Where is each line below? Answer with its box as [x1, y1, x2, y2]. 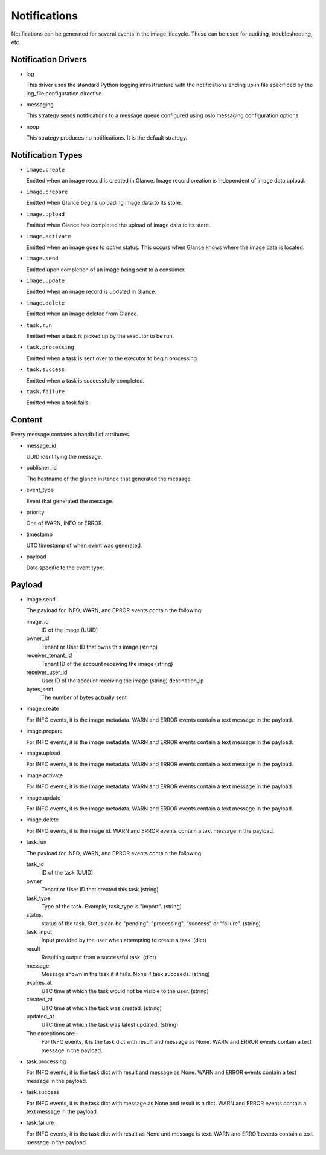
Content [11, 415, 43, 425]
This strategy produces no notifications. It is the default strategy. [26, 134, 187, 141]
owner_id [26, 635, 50, 642]
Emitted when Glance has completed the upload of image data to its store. [26, 221, 211, 229]
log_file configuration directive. [26, 89, 104, 97]
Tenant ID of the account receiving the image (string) [41, 660, 173, 667]
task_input [26, 928, 53, 936]
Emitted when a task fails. [26, 399, 91, 406]
